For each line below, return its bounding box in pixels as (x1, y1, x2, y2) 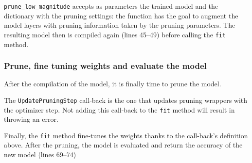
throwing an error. (4, 114, 58, 124)
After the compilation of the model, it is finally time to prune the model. (4, 79, 221, 89)
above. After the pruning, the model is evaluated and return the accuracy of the (4, 140, 243, 150)
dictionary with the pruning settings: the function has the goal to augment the (4, 10, 238, 20)
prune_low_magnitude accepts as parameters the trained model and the (4, 1, 218, 11)
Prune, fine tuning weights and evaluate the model (4, 60, 207, 72)
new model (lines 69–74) (4, 149, 76, 160)
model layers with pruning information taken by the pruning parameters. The (4, 20, 235, 30)
